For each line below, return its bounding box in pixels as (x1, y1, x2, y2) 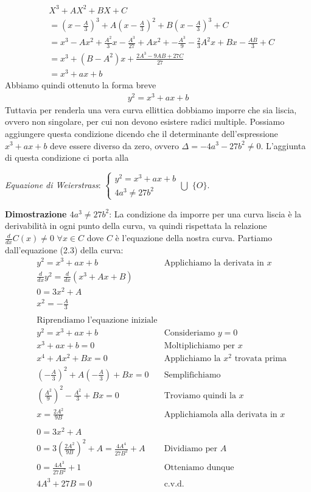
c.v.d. (164, 479, 184, 488)
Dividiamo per (164, 445, 218, 454)
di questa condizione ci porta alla (5, 151, 129, 164)
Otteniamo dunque (164, 463, 234, 473)
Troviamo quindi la (164, 391, 236, 400)
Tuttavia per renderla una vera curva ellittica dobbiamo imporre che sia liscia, (5, 103, 297, 116)
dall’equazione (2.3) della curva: (5, 243, 124, 256)
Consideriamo (164, 329, 215, 338)
